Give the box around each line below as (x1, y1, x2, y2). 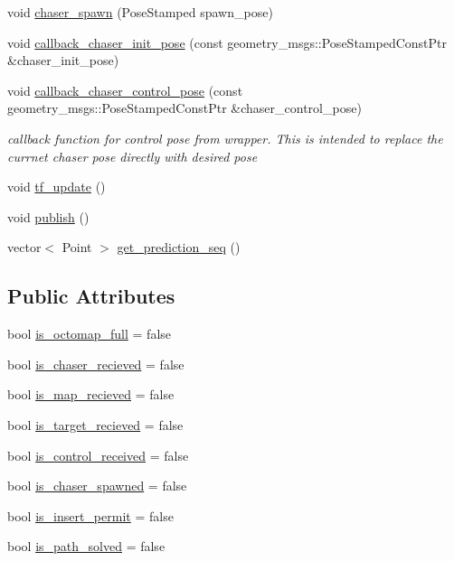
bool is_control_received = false (7, 445, 189, 464)
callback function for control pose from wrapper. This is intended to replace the (7, 128, 443, 147)
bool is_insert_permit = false (7, 506, 174, 525)
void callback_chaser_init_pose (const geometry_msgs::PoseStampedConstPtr (7, 33, 447, 51)
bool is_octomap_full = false (7, 324, 172, 343)
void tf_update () (7, 177, 106, 196)
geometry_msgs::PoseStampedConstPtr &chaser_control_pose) (7, 98, 362, 117)
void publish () (7, 207, 90, 226)
